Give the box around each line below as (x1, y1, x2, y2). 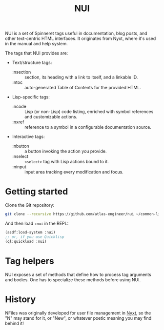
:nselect (12, 154, 28, 159)
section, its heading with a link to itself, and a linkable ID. (24, 74, 138, 80)
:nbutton (12, 143, 29, 149)
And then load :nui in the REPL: (5, 220, 69, 226)
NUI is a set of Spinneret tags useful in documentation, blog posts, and (5, 30, 147, 37)
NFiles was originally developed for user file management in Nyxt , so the (5, 310, 151, 316)
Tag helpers (5, 255, 55, 266)
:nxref (12, 119, 24, 125)
